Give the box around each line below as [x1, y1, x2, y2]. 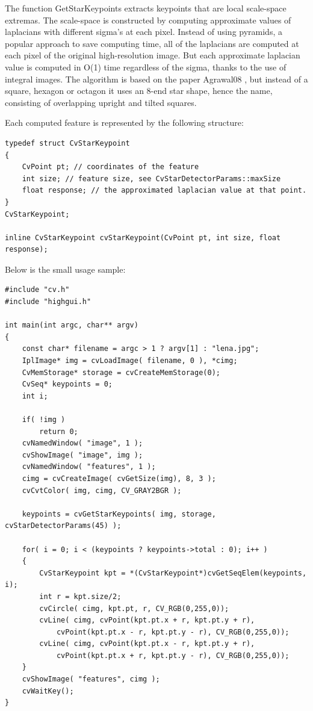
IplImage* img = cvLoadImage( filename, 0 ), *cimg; [22, 356, 238, 365]
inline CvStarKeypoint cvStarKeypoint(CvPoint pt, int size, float [5, 233, 281, 242]
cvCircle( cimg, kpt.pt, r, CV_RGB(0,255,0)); [39, 604, 229, 613]
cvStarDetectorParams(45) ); [5, 521, 122, 530]
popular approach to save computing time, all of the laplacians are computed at [5, 37, 299, 49]
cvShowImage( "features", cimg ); [22, 675, 160, 684]
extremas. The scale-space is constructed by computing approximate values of [5, 13, 291, 26]
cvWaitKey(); [22, 686, 74, 695]
